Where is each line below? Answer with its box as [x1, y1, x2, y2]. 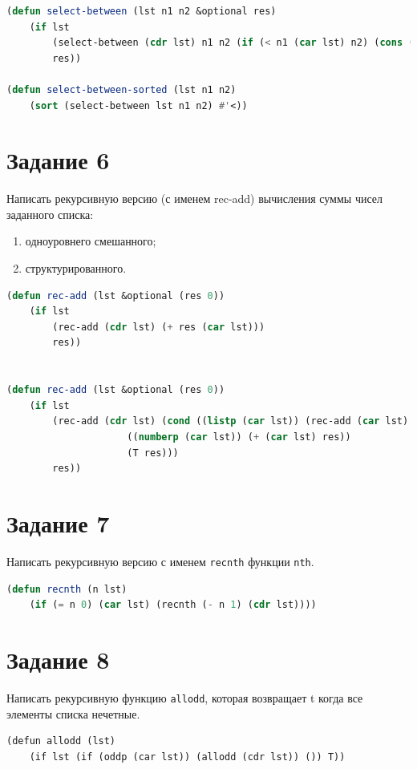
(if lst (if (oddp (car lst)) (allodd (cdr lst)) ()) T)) [29, 751, 346, 763]
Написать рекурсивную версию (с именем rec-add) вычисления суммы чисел [6, 190, 383, 207]
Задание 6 [6, 144, 110, 176]
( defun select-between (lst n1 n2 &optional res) [6, 6, 277, 17]
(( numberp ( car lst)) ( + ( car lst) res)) [127, 431, 351, 443]
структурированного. [25, 260, 127, 277]
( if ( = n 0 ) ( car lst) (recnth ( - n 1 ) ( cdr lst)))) [29, 599, 317, 611]
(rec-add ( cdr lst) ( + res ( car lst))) [52, 321, 265, 333]
